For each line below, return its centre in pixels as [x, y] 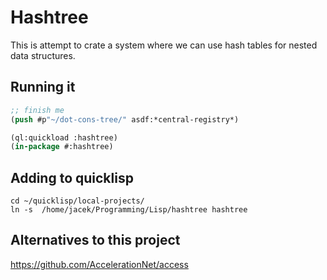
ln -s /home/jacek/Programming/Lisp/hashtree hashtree [129, 210]
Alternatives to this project [95, 240]
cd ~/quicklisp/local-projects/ [77, 201]
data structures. [43, 55]
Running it [43, 87]
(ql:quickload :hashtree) [64, 137]
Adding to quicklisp [72, 177]
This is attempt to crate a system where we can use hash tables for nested [164, 45]
